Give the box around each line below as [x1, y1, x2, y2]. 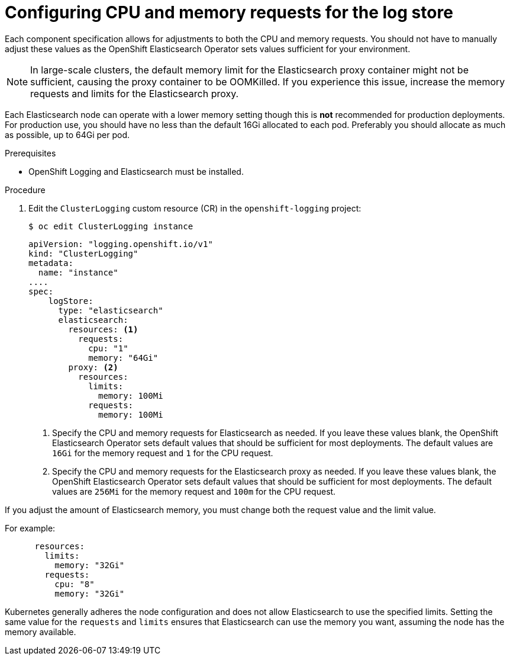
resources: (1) [68, 324, 138, 334]
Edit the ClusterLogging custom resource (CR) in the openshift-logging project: [28, 203, 361, 213]
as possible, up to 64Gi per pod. [5, 129, 130, 140]
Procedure [5, 184, 46, 195]
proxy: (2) [68, 362, 118, 372]
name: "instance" [38, 267, 118, 277]
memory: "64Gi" [88, 353, 159, 363]
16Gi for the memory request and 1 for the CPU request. [52, 447, 273, 458]
